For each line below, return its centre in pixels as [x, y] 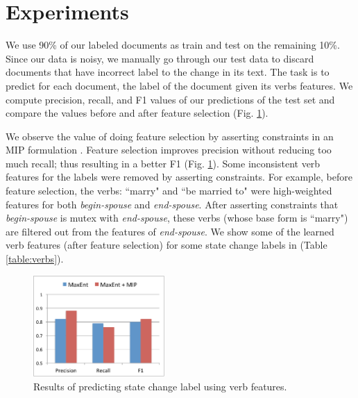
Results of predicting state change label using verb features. [160, 386]
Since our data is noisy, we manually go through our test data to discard [160, 58]
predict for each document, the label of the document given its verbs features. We [179, 85]
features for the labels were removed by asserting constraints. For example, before [179, 177]
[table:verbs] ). [35, 259]
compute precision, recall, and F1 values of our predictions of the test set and [170, 99]
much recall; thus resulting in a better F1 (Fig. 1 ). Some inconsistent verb [163, 163]
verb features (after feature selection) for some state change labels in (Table [167, 245]
